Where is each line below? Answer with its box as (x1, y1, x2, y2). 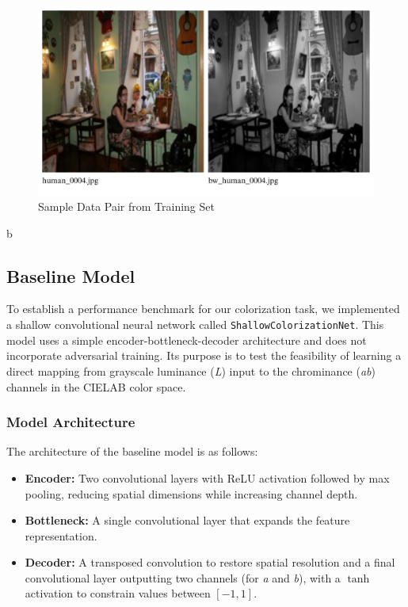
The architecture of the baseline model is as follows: (6, 443, 258, 460)
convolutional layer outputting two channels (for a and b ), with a (25, 569, 341, 586)
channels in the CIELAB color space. (6, 378, 186, 395)
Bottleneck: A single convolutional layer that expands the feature (25, 512, 350, 529)
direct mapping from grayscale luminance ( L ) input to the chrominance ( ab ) (6, 362, 376, 379)
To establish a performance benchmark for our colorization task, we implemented (6, 300, 400, 317)
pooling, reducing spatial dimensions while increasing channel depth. (25, 485, 358, 502)
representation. (25, 527, 97, 544)
